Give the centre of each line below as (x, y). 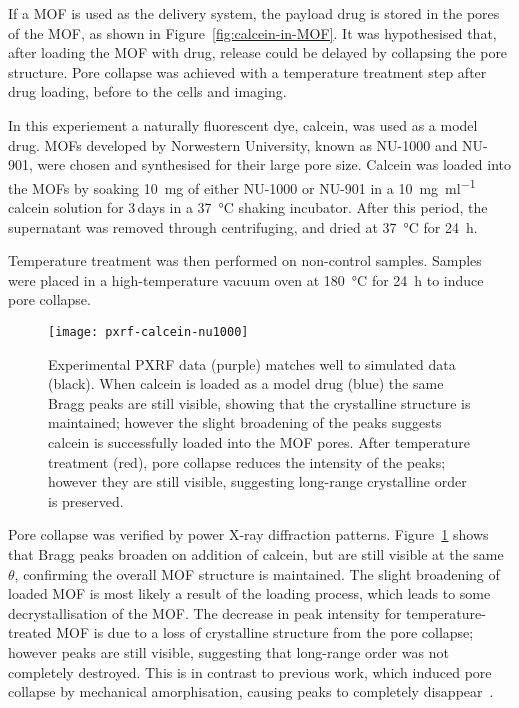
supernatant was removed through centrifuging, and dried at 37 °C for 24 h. (243, 226)
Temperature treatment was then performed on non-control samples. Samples (245, 260)
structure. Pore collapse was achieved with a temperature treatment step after (247, 71)
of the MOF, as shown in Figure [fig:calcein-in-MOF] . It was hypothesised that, (252, 32)
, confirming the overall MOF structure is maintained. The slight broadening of (257, 573)
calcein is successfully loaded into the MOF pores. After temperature (259, 442)
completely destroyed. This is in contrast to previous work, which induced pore (250, 671)
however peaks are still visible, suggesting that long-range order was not (228, 651)
